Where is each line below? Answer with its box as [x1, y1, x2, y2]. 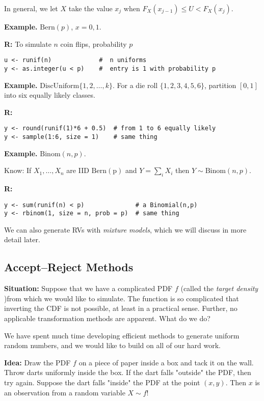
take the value [68, 3, 113, 13]
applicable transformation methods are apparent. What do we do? [4, 313, 210, 324]
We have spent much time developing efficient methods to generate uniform [4, 330, 240, 340]
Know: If [4, 165, 32, 176]
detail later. [4, 234, 40, 245]
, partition [204, 79, 236, 90]
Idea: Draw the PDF [4, 357, 71, 367]
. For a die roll [113, 79, 158, 90]
